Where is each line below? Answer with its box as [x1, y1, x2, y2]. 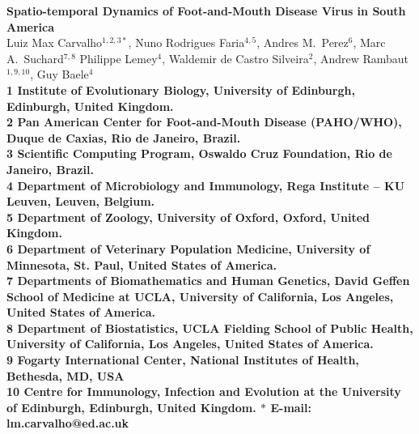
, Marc [353, 34, 386, 51]
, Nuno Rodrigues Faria [128, 34, 245, 51]
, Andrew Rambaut [313, 49, 409, 66]
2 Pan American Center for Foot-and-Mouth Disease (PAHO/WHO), [6, 113, 402, 130]
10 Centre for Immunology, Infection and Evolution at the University [6, 383, 401, 400]
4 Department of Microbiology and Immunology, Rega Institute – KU [6, 177, 405, 194]
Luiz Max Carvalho [6, 34, 103, 51]
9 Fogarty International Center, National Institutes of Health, [6, 351, 359, 368]
